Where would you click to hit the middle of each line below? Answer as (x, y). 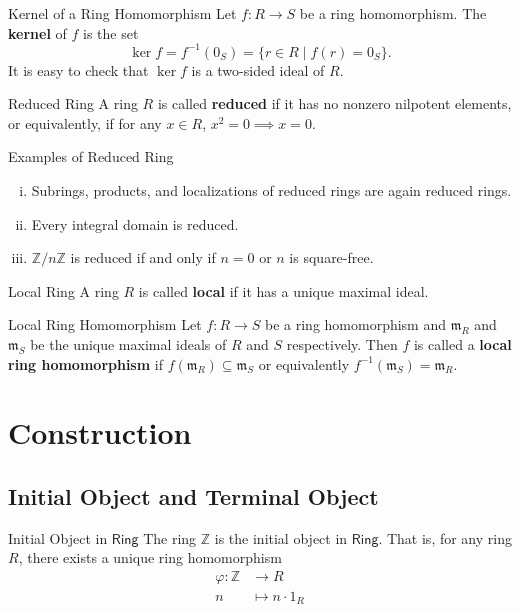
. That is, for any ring (445, 537)
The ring (170, 537)
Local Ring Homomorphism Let (105, 324)
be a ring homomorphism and (356, 324)
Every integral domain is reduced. (135, 223)
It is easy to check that (78, 69)
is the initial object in (281, 537)
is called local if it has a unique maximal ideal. (283, 290)
